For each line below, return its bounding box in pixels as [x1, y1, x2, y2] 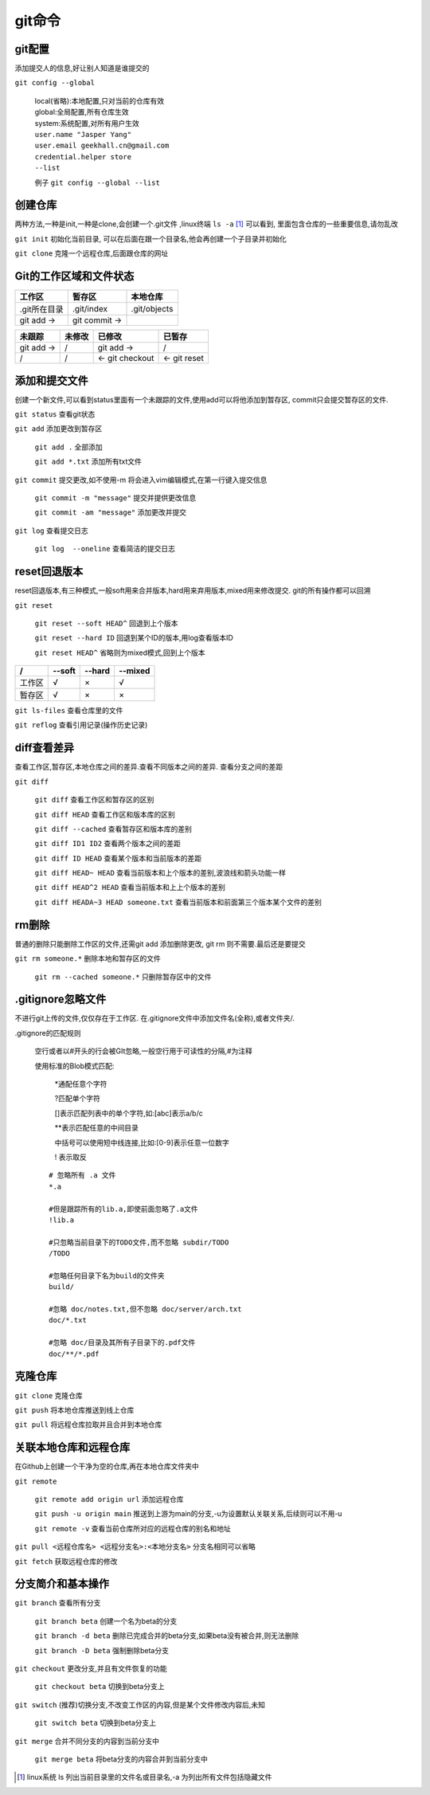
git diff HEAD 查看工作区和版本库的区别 [34, 809, 175, 819]
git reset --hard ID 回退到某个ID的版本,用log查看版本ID [34, 633, 234, 643]
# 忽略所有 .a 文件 [49, 1171, 116, 1180]
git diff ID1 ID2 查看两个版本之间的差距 [34, 839, 181, 849]
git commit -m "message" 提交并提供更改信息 [34, 493, 197, 503]
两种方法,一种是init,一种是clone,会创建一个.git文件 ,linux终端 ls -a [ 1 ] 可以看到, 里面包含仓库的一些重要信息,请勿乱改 [14, 219, 398, 229]
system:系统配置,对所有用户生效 [34, 118, 139, 127]
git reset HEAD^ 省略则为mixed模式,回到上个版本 [34, 648, 206, 657]
